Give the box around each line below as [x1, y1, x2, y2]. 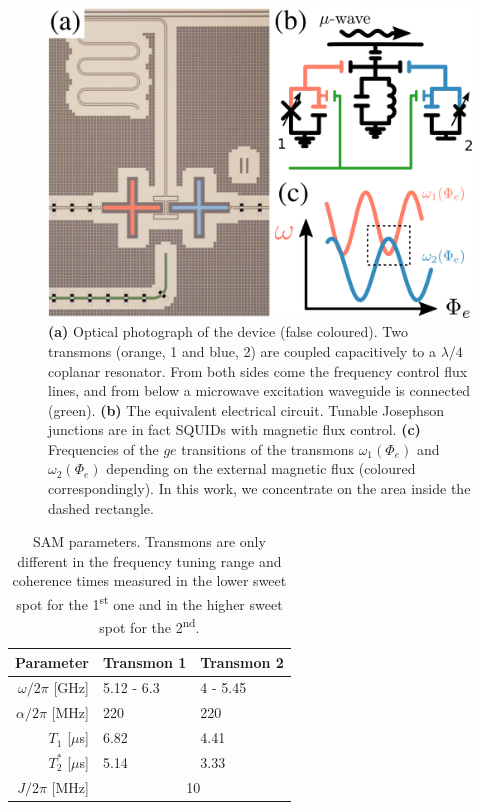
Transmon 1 [102, 651, 187, 672]
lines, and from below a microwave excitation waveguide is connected [48, 380, 471, 401]
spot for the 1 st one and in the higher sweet [16, 591, 283, 614]
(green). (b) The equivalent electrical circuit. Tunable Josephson [48, 399, 445, 420]
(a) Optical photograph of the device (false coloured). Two [48, 321, 409, 342]
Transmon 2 [200, 651, 284, 672]
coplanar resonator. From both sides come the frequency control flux [48, 360, 468, 381]
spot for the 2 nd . [99, 614, 200, 637]
